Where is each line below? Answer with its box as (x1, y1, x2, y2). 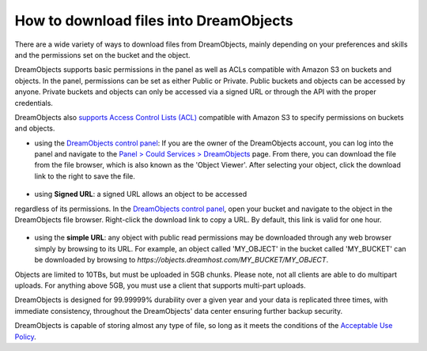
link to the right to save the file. (34, 171, 136, 181)
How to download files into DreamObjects (14, 12, 293, 29)
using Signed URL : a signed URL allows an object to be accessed (34, 190, 248, 199)
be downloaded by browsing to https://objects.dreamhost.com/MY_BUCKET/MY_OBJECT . (34, 255, 329, 265)
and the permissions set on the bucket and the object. (14, 50, 191, 59)
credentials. (14, 98, 53, 108)
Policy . (14, 332, 37, 342)
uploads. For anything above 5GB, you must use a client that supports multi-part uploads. (14, 281, 306, 290)
